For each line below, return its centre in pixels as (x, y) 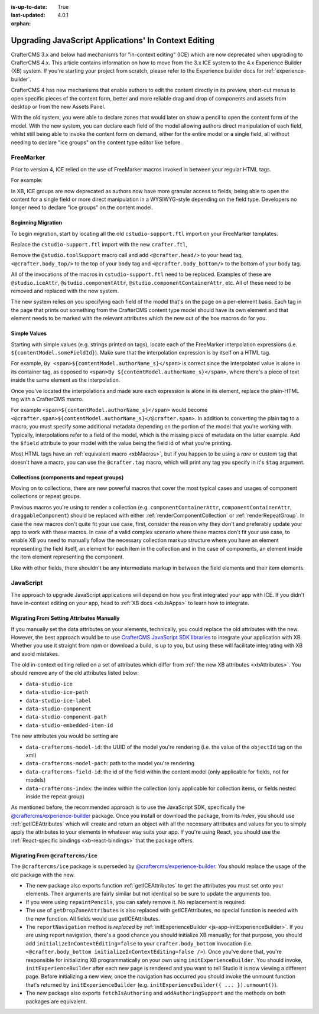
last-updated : (28, 15)
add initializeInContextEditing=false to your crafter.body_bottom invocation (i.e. (139, 943)
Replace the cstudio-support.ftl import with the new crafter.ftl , (99, 245)
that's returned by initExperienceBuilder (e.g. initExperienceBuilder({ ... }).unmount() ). (152, 984)
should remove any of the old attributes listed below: (75, 673)
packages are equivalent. (56, 1001)
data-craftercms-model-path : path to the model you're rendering (110, 763)
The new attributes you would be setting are (65, 736)
